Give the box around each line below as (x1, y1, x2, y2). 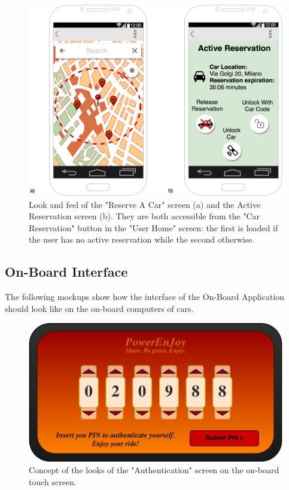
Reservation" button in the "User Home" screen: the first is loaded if (29, 221, 278, 234)
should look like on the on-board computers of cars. (5, 302, 194, 314)
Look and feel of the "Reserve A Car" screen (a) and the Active (29, 198, 261, 210)
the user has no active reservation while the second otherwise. (29, 233, 255, 246)
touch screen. (29, 476, 77, 488)
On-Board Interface (5, 262, 128, 281)
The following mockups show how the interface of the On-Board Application (5, 290, 285, 303)
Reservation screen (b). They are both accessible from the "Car (29, 210, 260, 222)
